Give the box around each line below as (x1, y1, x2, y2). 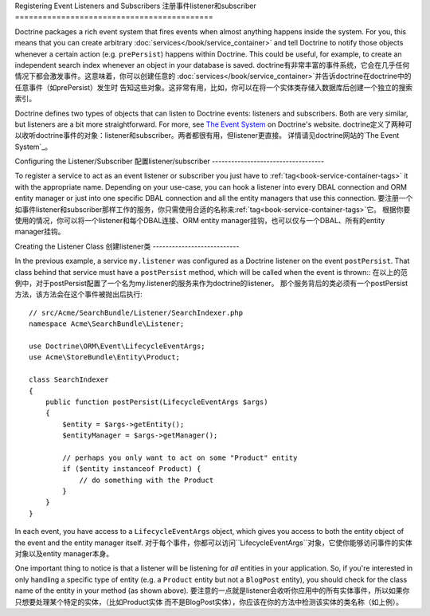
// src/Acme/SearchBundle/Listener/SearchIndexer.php (29, 308, 243, 317)
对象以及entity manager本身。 (14, 548, 114, 558)
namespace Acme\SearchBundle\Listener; (29, 320, 185, 328)
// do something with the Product (79, 475, 214, 485)
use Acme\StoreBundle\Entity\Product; (29, 353, 181, 362)
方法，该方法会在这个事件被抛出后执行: (14, 289, 143, 299)
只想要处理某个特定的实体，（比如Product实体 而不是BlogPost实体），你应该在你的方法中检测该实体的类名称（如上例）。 (14, 597, 404, 606)
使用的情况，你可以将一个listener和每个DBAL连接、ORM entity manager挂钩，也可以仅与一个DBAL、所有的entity (14, 216, 385, 226)
